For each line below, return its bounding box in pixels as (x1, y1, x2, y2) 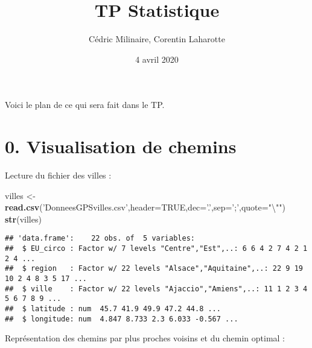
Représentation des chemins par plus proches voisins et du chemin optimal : (5, 332, 285, 344)
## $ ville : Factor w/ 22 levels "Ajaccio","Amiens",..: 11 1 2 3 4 (5, 284, 308, 293)
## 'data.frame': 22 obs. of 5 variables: (5, 234, 195, 243)
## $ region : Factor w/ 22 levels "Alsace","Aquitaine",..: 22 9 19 (5, 264, 303, 273)
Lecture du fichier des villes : (5, 169, 112, 182)
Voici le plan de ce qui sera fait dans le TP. (5, 98, 165, 111)
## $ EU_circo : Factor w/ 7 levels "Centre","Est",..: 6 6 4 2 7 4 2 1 (5, 244, 308, 253)
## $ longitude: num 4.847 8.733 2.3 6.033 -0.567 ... (5, 314, 238, 323)
